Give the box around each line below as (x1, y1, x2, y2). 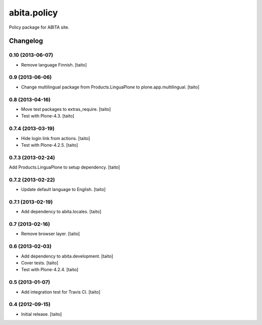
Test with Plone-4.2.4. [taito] (21, 267, 79, 273)
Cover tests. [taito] (21, 260, 58, 266)
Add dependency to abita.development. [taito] (21, 253, 114, 259)
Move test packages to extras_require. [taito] (21, 106, 111, 112)
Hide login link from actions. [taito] (21, 135, 90, 141)
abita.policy (9, 7, 58, 18)
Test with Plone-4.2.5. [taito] (21, 142, 78, 148)
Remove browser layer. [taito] (21, 231, 80, 237)
